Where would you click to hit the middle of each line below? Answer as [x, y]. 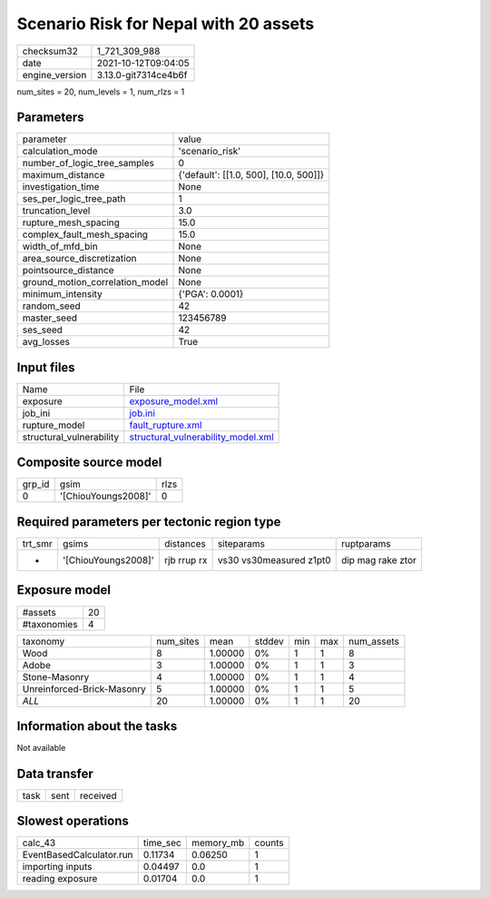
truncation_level [56, 211]
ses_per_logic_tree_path [74, 199]
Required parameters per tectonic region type [149, 522]
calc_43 [39, 843]
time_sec [162, 843]
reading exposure [60, 879]
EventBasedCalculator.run [78, 855]
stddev [269, 641]
